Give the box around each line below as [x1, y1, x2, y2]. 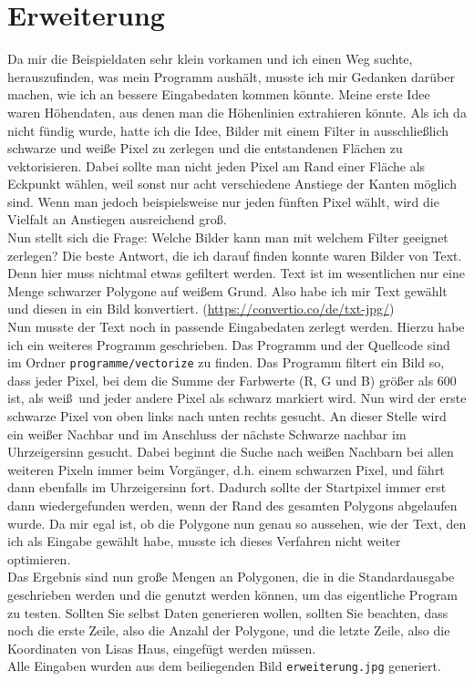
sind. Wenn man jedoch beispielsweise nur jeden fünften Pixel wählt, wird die [7, 191, 439, 211]
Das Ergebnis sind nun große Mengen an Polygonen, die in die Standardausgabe [7, 567, 455, 586]
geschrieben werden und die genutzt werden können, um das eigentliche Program [7, 585, 459, 604]
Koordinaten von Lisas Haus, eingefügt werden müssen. [7, 638, 316, 657]
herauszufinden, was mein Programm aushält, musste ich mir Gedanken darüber [7, 67, 455, 86]
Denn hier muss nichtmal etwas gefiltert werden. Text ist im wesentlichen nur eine [7, 263, 465, 283]
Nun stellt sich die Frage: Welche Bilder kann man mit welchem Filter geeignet [7, 228, 448, 247]
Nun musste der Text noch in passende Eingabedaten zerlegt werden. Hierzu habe [7, 317, 465, 336]
